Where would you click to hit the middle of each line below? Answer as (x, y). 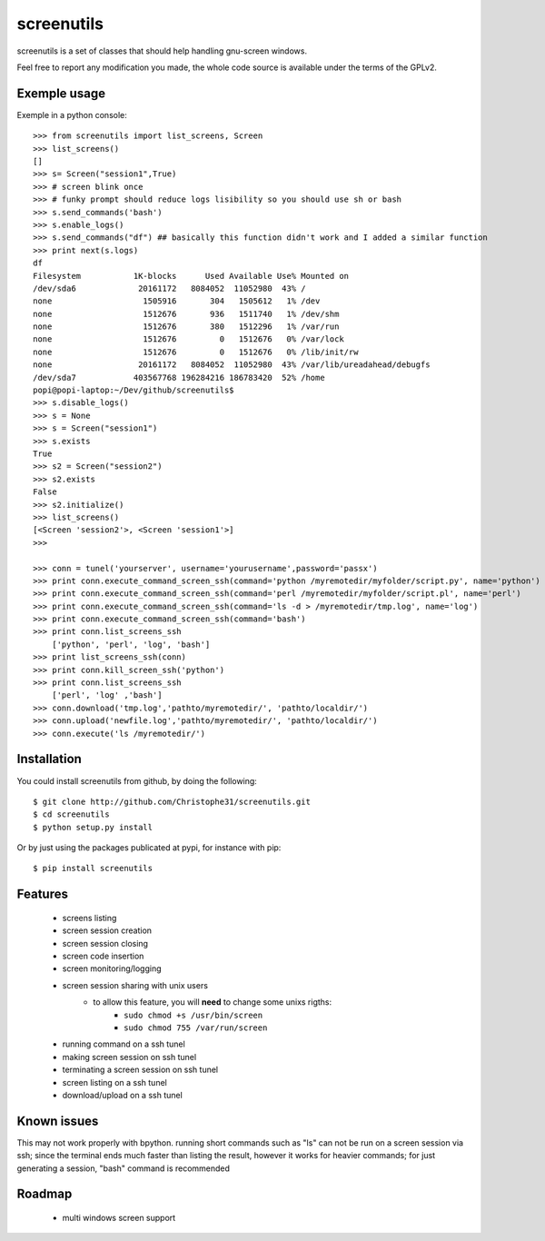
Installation (49, 759)
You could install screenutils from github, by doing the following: (137, 780)
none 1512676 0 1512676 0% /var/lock (188, 339)
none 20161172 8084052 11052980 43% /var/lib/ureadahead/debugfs (232, 365)
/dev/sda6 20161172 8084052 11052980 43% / (169, 288)
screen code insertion (103, 956)
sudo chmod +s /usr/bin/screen (193, 1015)
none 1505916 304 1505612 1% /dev (177, 301)
